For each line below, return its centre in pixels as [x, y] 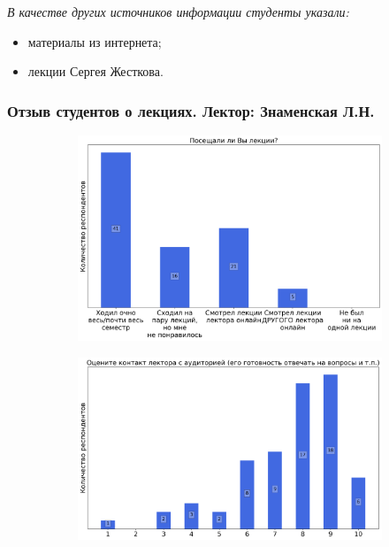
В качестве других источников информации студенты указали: [178, 12]
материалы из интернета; [95, 41]
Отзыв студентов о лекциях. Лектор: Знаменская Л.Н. [191, 110]
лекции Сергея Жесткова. [95, 71]
